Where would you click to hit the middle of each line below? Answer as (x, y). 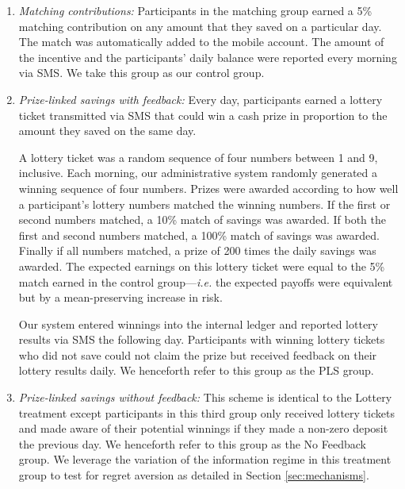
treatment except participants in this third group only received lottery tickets (206, 412)
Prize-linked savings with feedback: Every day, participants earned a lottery (201, 99)
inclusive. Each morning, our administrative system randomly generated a (198, 173)
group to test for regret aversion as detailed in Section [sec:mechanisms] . (194, 475)
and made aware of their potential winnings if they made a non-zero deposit (203, 428)
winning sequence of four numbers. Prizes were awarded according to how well (208, 188)
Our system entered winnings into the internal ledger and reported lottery (198, 323)
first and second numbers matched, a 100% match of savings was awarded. (199, 235)
